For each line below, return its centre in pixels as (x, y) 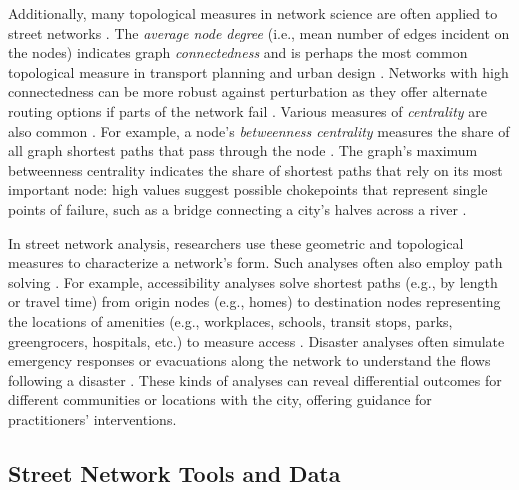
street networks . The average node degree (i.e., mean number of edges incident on (259, 32)
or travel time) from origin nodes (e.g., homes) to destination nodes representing (254, 301)
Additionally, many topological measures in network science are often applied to (253, 13)
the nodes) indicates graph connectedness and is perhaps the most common (238, 52)
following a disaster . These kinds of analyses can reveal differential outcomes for (255, 379)
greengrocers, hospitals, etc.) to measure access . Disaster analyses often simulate (256, 340)
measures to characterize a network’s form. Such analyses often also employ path (255, 262)
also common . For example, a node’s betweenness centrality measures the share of (259, 130)
